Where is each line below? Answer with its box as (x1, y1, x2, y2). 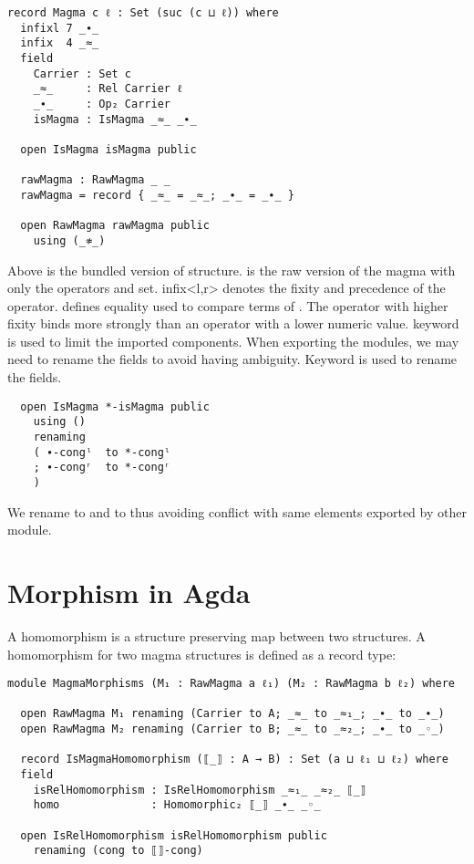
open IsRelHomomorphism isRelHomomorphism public (20, 828, 327, 842)
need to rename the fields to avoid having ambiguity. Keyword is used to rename (7, 349, 458, 369)
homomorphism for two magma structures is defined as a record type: (7, 644, 397, 663)
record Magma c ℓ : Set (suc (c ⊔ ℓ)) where (7, 6, 279, 19)
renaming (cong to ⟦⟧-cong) (33, 844, 203, 858)
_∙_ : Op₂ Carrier (33, 97, 170, 110)
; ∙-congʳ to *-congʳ (33, 461, 170, 474)
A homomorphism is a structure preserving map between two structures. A (7, 626, 426, 645)
